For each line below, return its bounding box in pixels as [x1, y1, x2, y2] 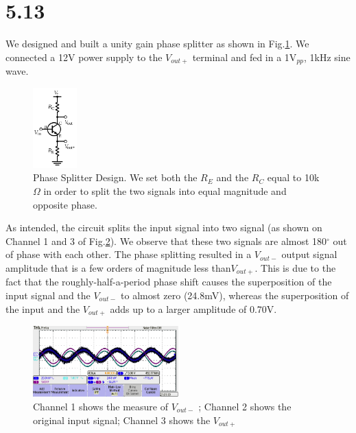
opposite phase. [33, 197, 97, 211]
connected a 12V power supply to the [5, 49, 163, 64]
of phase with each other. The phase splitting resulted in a [5, 247, 252, 261]
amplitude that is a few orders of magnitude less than [5, 260, 231, 274]
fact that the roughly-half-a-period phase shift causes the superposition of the [5, 274, 332, 289]
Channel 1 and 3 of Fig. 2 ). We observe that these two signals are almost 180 [5, 233, 327, 248]
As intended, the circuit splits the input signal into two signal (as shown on [5, 220, 322, 235]
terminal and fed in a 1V [192, 49, 297, 64]
